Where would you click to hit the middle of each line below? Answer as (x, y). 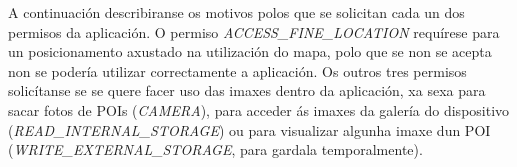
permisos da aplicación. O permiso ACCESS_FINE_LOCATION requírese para (254, 31)
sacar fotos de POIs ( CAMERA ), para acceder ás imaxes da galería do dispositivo (259, 109)
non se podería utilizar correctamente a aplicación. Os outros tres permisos (237, 70)
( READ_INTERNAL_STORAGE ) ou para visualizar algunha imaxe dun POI (249, 129)
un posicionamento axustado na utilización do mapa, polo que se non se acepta (250, 51)
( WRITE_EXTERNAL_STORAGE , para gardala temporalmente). (215, 149)
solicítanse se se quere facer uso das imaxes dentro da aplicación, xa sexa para (247, 90)
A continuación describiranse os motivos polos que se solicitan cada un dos (236, 12)
